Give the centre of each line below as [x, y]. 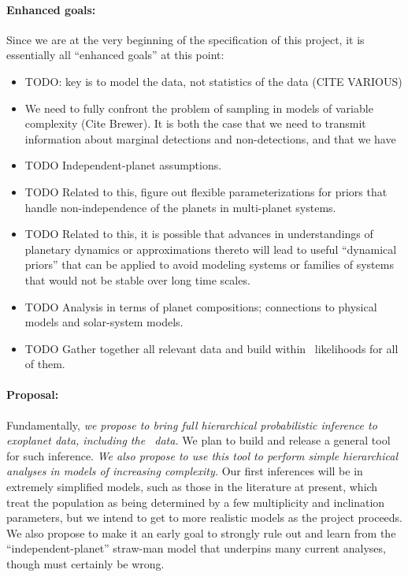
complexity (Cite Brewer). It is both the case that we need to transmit [195, 123]
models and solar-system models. [104, 322]
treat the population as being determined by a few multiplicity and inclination [196, 502]
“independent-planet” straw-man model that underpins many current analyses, [196, 548]
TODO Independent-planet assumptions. [123, 165]
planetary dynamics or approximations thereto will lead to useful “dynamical [211, 249]
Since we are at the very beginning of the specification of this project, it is [185, 39]
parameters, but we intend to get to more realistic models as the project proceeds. [205, 517]
